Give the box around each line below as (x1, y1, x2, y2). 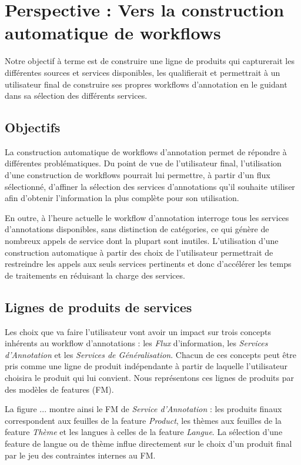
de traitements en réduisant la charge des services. (5, 269, 185, 281)
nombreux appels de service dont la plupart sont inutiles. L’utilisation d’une (5, 235, 279, 247)
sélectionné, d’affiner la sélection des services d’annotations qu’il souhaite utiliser (5, 180, 295, 192)
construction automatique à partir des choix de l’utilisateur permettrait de (5, 246, 273, 258)
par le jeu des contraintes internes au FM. (5, 449, 156, 461)
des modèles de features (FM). (5, 383, 114, 395)
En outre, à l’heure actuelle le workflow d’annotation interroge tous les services (5, 211, 289, 223)
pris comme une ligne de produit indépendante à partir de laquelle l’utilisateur (5, 360, 288, 372)
